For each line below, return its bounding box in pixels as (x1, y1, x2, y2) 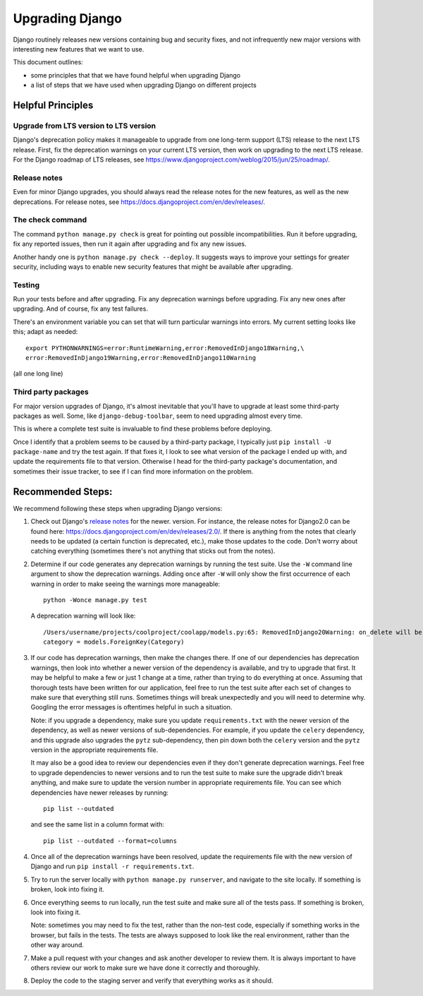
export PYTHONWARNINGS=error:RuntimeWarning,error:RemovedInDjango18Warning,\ (25, 344, 305, 352)
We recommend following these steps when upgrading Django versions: (13, 504, 223, 512)
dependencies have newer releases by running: (30, 788, 169, 797)
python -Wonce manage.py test (43, 596, 148, 604)
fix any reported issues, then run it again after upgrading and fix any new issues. (13, 240, 247, 248)
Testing (13, 280, 40, 289)
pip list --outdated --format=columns (43, 836, 178, 845)
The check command (13, 215, 87, 225)
